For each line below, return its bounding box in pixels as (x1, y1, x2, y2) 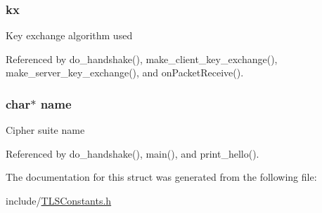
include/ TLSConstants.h (6, 193, 112, 207)
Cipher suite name (6, 123, 85, 137)
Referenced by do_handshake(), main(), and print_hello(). (6, 146, 259, 160)
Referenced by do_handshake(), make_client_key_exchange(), (6, 51, 278, 66)
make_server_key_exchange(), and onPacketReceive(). (6, 65, 244, 80)
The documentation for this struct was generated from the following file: (6, 170, 317, 184)
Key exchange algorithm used (6, 28, 133, 43)
